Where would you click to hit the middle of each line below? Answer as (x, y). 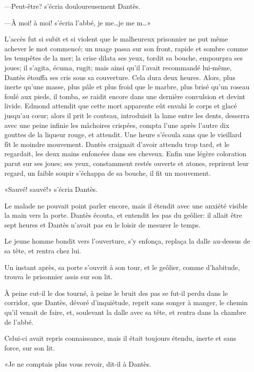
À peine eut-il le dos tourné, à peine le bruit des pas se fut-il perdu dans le (116, 293)
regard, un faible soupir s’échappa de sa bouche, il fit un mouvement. (108, 173)
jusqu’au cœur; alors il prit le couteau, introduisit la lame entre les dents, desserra (127, 115)
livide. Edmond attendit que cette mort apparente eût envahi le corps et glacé (121, 106)
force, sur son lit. (30, 347)
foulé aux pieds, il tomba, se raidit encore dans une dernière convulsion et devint (125, 96)
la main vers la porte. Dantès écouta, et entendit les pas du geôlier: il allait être (123, 215)
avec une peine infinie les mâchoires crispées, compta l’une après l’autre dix (117, 125)
